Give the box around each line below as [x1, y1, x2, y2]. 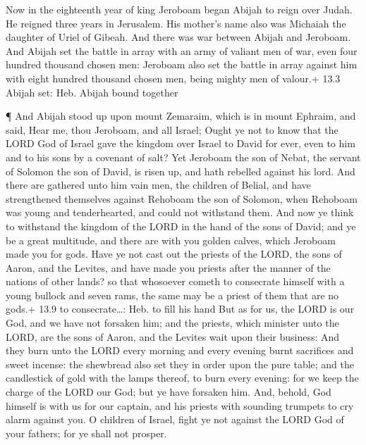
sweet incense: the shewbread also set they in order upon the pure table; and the [6, 356, 355, 371]
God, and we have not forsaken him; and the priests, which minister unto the [6, 315, 339, 330]
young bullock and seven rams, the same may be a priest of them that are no [6, 287, 339, 302]
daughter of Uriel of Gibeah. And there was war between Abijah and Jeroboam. [6, 30, 351, 44]
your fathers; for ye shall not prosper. [6, 425, 167, 440]
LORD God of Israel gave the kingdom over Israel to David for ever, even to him [6, 136, 355, 151]
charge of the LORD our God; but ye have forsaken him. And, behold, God [6, 384, 331, 399]
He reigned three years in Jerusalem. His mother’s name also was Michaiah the [6, 15, 346, 30]
